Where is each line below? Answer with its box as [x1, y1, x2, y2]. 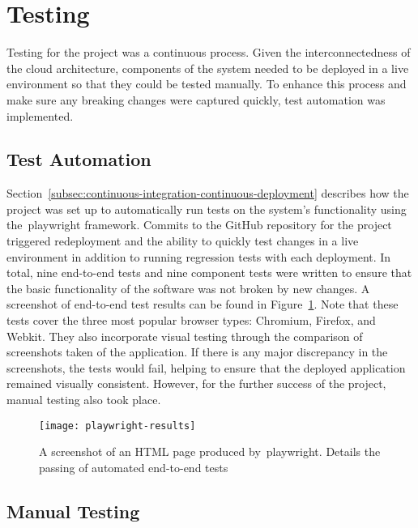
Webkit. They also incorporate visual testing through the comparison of [6, 327, 363, 344]
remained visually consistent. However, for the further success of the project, [6, 375, 386, 392]
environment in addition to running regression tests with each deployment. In [6, 248, 391, 265]
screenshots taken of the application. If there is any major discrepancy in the [6, 343, 388, 360]
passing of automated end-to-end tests [39, 458, 228, 475]
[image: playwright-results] [39, 419, 196, 432]
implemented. [6, 107, 74, 124]
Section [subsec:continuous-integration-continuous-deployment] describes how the [6, 185, 409, 202]
